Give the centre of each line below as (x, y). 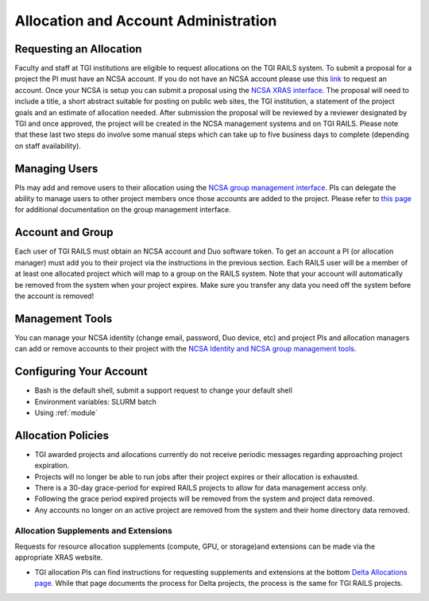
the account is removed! (54, 296)
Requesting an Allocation (78, 49)
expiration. (52, 466)
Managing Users (56, 168)
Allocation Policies (62, 435)
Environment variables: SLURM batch (95, 401)
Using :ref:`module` (66, 413)
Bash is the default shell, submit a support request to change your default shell (164, 390)
